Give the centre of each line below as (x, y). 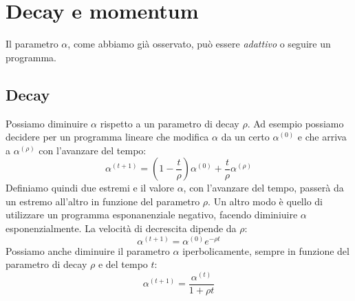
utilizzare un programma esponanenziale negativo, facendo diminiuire (152, 215)
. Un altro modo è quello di (265, 201)
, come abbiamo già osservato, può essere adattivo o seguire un (199, 44)
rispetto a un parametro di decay (170, 123)
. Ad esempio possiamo (295, 123)
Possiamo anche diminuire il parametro (88, 250)
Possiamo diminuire (47, 123)
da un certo (245, 137)
